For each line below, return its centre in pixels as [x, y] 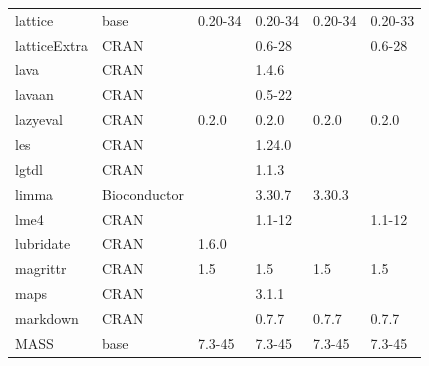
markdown [47, 317]
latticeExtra [51, 44]
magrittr [41, 268]
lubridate [43, 243]
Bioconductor [142, 193]
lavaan [34, 94]
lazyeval [39, 119]
